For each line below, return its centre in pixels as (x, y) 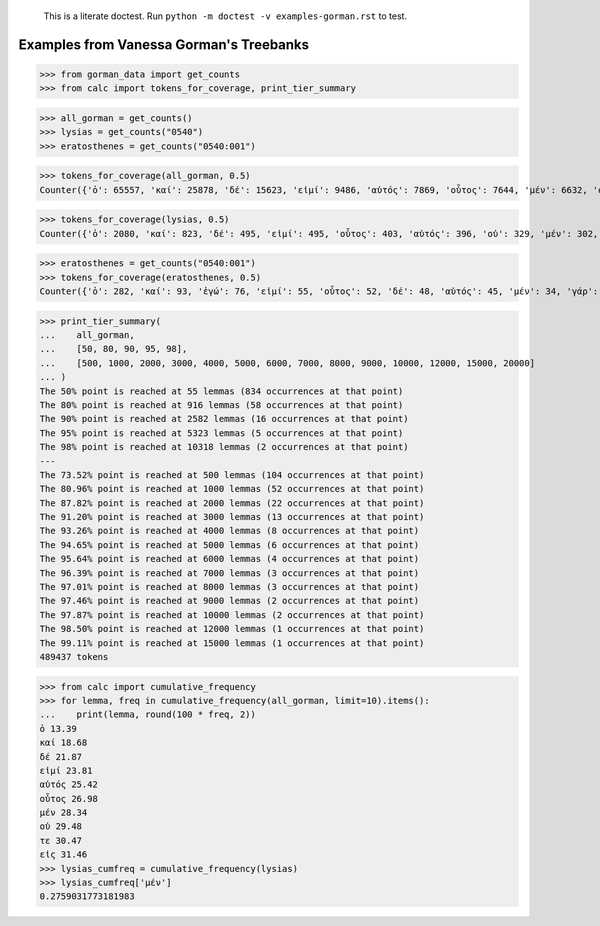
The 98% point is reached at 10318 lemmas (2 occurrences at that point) (224, 447)
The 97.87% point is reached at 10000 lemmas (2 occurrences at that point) (232, 614)
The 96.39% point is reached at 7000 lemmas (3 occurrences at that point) (229, 573)
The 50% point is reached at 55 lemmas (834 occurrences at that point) (221, 391)
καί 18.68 (63, 743)
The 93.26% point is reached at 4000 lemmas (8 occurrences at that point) (229, 531)
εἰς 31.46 (63, 854)
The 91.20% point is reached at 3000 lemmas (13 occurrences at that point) (232, 517)
